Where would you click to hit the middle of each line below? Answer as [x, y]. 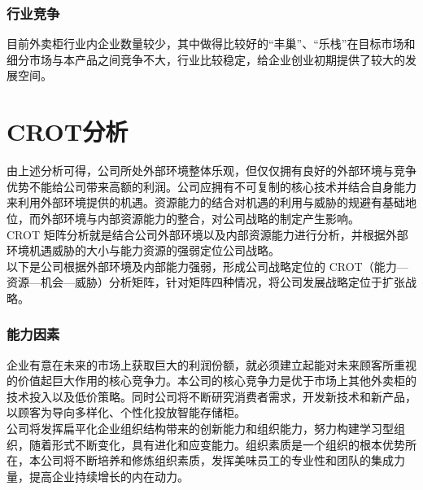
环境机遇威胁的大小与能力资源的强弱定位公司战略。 [143, 250]
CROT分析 [68, 131]
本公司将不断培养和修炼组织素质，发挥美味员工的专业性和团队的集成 [211, 460]
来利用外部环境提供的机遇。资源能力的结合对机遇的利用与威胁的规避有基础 [206, 202]
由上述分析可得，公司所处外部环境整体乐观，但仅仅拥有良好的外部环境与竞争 [211, 171]
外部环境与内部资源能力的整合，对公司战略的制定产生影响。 [200, 218]
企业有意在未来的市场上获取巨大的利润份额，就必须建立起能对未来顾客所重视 [211, 364]
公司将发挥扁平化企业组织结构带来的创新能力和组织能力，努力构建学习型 [200, 429]
